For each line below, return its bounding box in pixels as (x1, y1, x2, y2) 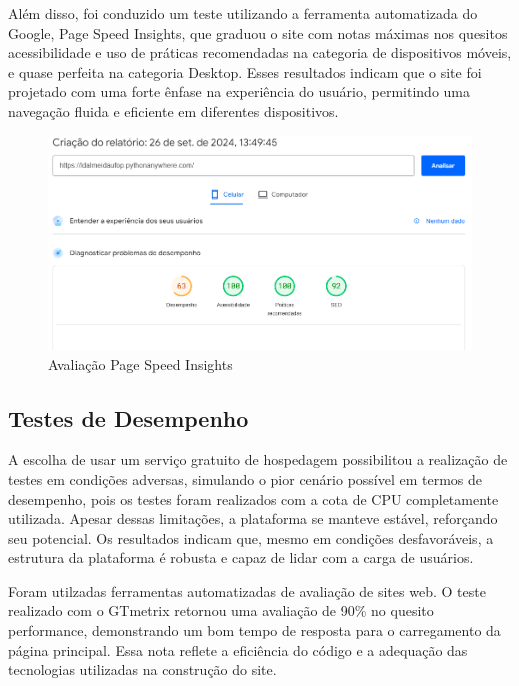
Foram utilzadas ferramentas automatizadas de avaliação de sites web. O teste (8, 580, 486, 601)
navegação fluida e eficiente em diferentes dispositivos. (8, 100, 339, 121)
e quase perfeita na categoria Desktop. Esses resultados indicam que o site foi (8, 61, 482, 82)
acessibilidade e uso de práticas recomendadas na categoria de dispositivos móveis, (8, 42, 512, 63)
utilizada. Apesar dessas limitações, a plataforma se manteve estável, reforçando (8, 508, 498, 529)
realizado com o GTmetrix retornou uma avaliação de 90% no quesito (8, 600, 434, 621)
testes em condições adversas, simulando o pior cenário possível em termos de (8, 468, 483, 489)
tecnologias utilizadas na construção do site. (8, 659, 277, 680)
